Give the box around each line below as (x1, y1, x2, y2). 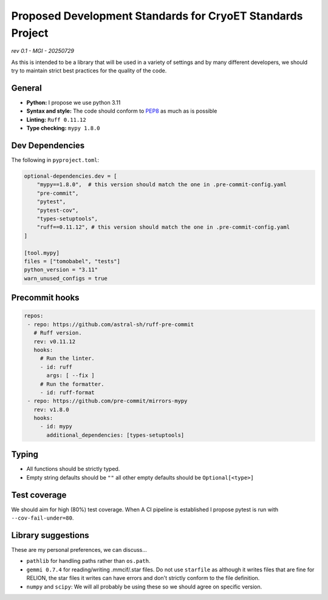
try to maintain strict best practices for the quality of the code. (11, 67, 167, 74)
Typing (11, 449, 39, 459)
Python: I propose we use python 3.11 (26, 99, 121, 106)
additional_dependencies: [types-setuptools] (46, 431, 185, 438)
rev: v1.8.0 (33, 406, 69, 413)
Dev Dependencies (11, 141, 85, 151)
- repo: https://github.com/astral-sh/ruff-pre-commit (27, 321, 194, 328)
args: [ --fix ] (46, 372, 95, 379)
